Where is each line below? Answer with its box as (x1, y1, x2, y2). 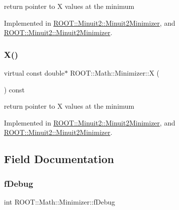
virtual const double (4, 68, 65, 78)
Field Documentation (4, 151, 114, 167)
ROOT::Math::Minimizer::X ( (70, 68, 160, 78)
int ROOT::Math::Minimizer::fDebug (4, 196, 115, 207)
